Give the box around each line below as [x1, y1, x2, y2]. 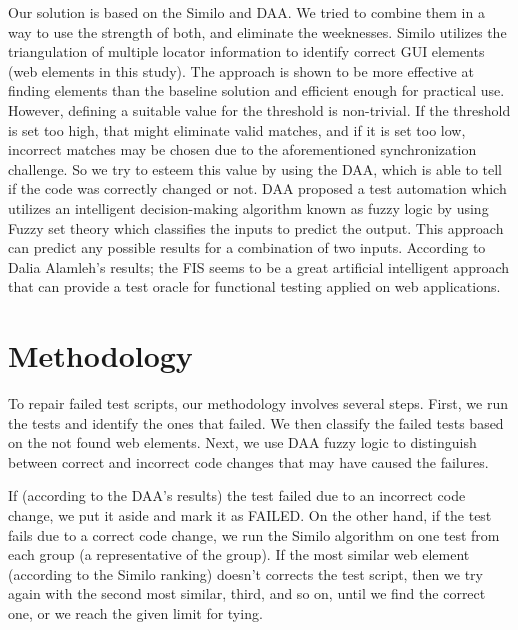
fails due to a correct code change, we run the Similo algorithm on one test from [8, 524, 500, 545]
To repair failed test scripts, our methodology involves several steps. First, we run [8, 393, 509, 414]
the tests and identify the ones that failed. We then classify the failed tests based [8, 412, 504, 433]
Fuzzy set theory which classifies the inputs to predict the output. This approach [8, 217, 504, 238]
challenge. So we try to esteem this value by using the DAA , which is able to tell [8, 158, 502, 179]
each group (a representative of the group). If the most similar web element [8, 544, 470, 565]
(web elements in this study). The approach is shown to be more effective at [8, 60, 474, 81]
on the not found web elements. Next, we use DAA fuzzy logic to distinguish [8, 432, 477, 453]
